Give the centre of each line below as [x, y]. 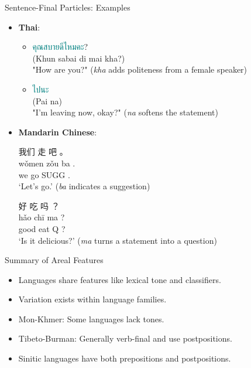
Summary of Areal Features [54, 260]
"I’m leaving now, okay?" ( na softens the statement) [125, 112]
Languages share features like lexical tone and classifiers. [120, 279]
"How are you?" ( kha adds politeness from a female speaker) [140, 69]
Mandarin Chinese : [58, 132]
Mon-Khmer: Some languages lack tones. [91, 318]
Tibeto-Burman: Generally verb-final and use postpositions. [125, 338]
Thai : [29, 27]
